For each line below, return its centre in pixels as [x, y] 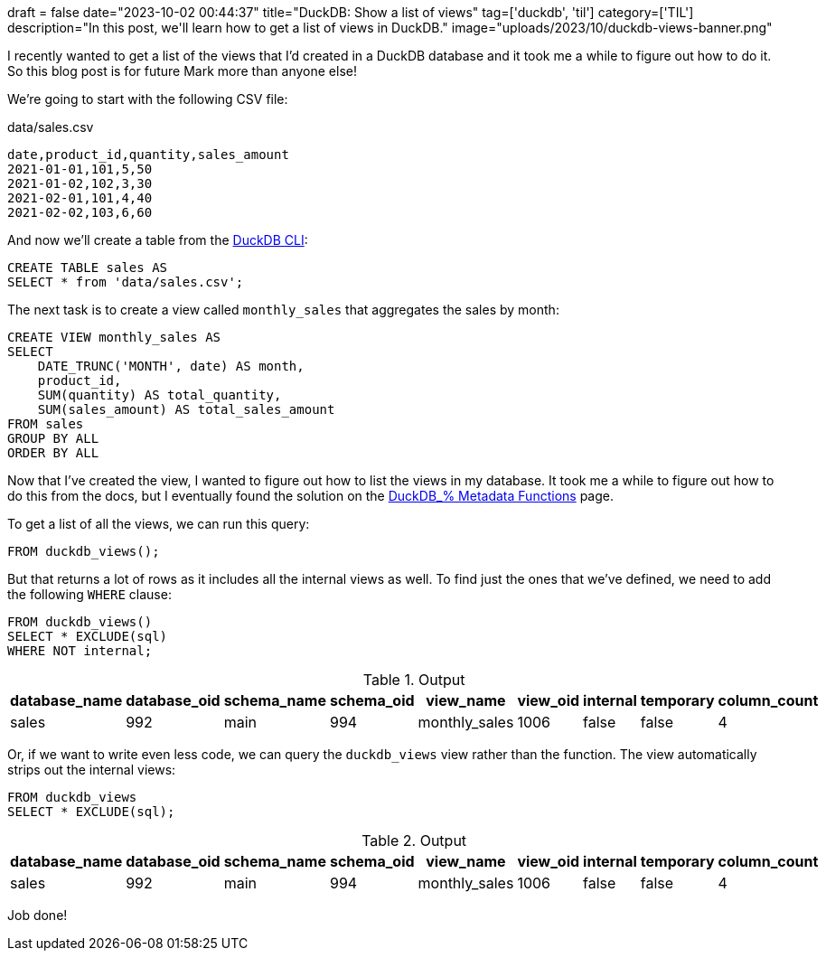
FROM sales [46, 424]
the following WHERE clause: [89, 594]
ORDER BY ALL [53, 453]
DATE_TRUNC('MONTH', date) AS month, [171, 366]
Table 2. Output [414, 841]
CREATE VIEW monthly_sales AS [114, 337]
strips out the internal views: [92, 770]
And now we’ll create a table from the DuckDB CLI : [158, 240]
